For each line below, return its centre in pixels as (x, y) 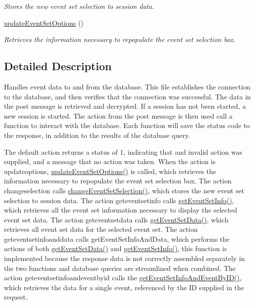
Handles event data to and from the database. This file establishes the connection (127, 86)
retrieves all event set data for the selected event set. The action (101, 229)
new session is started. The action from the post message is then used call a (118, 115)
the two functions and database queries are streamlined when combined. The (120, 268)
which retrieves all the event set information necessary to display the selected (121, 210)
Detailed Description (58, 66)
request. (16, 297)
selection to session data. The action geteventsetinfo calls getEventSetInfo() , (119, 200)
